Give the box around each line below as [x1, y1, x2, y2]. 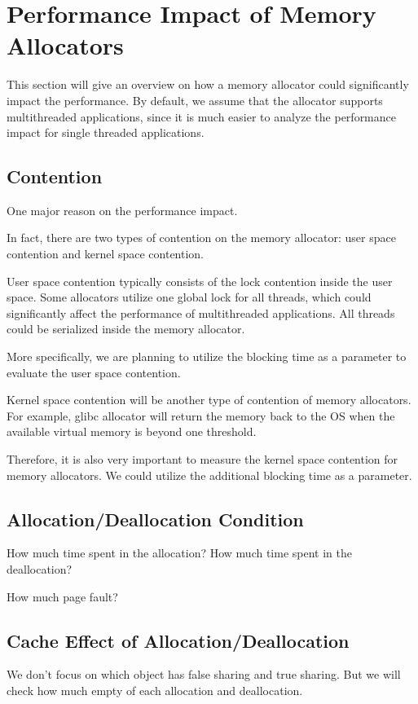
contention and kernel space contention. [7, 245, 205, 262]
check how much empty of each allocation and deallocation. [7, 681, 303, 698]
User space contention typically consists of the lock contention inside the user [7, 272, 393, 289]
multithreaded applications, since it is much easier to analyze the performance [7, 108, 397, 125]
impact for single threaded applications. [7, 124, 205, 141]
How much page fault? [7, 587, 118, 605]
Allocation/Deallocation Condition [7, 506, 304, 531]
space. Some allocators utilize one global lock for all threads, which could [7, 288, 372, 306]
